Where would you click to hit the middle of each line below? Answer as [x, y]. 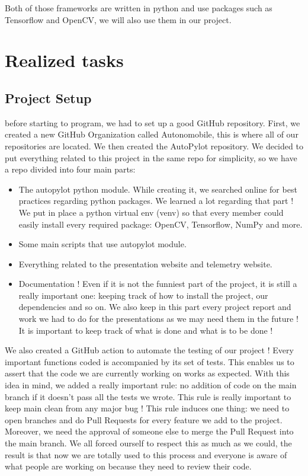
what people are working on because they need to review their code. [128, 466]
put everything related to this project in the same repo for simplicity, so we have [151, 157]
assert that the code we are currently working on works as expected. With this [147, 373]
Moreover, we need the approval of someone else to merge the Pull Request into [149, 431]
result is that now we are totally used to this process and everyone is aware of [146, 454]
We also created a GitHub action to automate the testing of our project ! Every [149, 350]
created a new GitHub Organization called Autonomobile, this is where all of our [152, 134]
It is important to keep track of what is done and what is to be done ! [146, 330]
